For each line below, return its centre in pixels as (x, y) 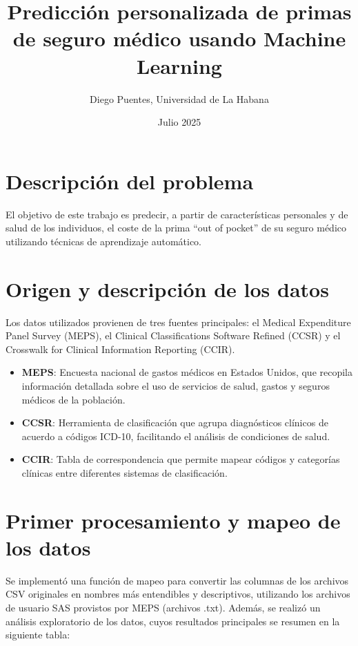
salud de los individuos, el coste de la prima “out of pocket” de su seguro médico (176, 228)
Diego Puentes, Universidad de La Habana (179, 98)
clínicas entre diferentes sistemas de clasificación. (125, 472)
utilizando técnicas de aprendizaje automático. (104, 241)
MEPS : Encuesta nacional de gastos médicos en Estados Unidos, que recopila (187, 372)
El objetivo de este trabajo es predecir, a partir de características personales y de (177, 214)
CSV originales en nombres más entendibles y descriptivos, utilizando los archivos (178, 594)
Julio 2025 (179, 122)
